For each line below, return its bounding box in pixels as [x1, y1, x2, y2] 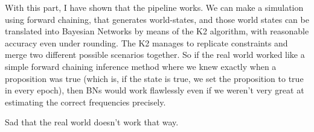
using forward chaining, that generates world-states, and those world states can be [5, 13, 309, 25]
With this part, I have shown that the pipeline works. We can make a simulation [5, 1, 304, 13]
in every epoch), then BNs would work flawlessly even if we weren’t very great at [5, 84, 304, 96]
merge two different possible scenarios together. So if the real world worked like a [5, 48, 305, 61]
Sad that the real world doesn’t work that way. [5, 116, 179, 128]
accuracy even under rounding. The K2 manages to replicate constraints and [5, 36, 288, 49]
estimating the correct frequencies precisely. [5, 95, 166, 108]
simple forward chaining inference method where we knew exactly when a [5, 60, 277, 72]
